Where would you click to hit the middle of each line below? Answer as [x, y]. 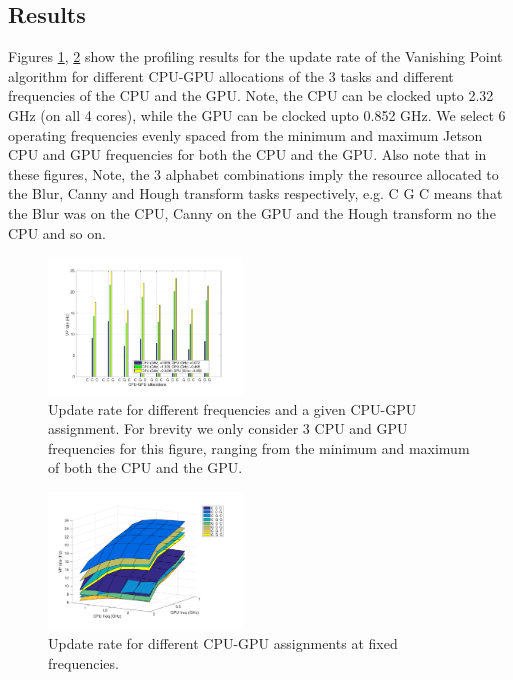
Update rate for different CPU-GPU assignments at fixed [223, 643]
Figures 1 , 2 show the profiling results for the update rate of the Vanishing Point [255, 56]
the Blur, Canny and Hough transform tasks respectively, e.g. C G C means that [255, 193]
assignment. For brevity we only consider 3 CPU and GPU [228, 428]
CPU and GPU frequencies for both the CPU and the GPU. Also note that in [247, 154]
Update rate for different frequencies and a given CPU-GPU [232, 408]
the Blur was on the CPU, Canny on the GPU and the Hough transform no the [252, 212]
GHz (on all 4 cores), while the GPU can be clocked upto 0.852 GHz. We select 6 [257, 114]
